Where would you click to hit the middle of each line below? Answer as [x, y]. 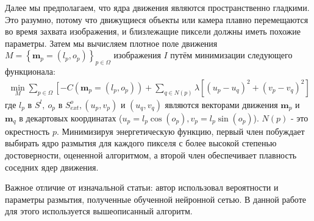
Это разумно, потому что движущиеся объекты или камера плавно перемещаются [157, 19]
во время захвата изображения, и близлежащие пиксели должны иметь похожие [153, 31]
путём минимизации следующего [231, 55]
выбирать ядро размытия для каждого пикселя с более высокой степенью [141, 143]
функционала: [30, 71]
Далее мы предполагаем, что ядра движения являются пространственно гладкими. [157, 7]
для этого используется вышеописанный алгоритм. [99, 211]
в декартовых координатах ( [71, 117]
